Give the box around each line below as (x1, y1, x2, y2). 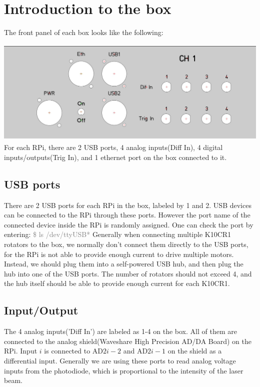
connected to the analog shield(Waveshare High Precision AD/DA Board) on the (4, 335, 252, 346)
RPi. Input (4, 345, 37, 356)
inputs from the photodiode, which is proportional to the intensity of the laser (4, 365, 243, 375)
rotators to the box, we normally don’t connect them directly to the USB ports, (4, 239, 248, 249)
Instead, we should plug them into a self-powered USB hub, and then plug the (4, 258, 243, 269)
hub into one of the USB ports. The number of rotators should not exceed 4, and (4, 268, 252, 278)
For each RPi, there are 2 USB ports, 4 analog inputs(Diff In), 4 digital (4, 142, 223, 152)
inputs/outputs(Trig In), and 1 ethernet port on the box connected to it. (4, 151, 227, 162)
